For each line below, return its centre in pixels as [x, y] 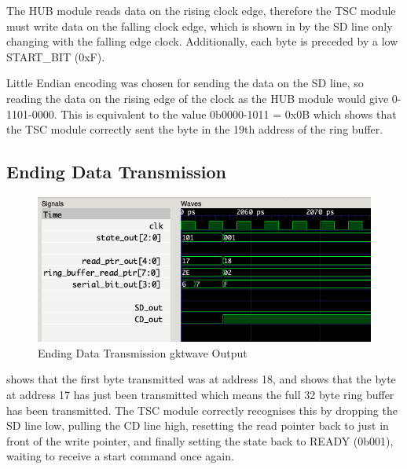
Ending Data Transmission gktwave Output [143, 352]
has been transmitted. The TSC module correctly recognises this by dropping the [202, 410]
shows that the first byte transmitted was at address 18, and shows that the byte [201, 379]
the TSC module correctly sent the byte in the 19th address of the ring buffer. [195, 129]
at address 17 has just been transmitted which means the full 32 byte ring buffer [200, 395]
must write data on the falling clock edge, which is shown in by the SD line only [200, 26]
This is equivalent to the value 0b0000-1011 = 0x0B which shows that [229, 114]
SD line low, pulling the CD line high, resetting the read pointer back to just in [198, 425]
